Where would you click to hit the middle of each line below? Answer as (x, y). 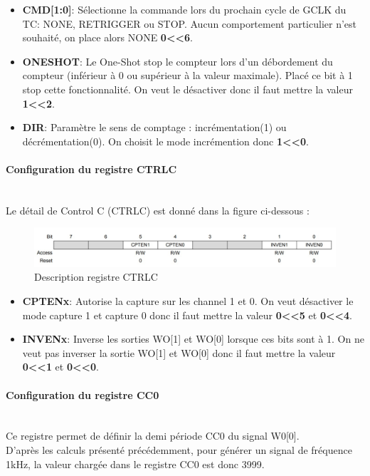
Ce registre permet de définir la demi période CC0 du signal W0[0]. (153, 436)
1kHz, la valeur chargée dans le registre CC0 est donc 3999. (135, 464)
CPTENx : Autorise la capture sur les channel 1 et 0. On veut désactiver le (188, 301)
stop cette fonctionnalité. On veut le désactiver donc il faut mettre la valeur (187, 89)
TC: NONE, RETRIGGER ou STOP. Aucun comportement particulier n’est (190, 23)
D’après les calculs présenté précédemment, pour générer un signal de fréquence (179, 449)
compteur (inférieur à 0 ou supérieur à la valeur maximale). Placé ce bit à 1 (187, 75)
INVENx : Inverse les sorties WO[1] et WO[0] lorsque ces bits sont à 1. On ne (193, 339)
